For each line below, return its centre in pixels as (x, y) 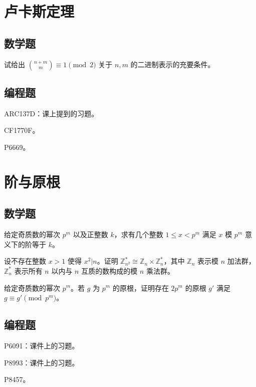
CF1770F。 (22, 130)
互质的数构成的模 (109, 270)
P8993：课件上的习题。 (42, 362)
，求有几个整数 (139, 234)
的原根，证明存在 (141, 287)
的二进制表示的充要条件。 (173, 64)
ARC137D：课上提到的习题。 (51, 113)
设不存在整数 (25, 261)
